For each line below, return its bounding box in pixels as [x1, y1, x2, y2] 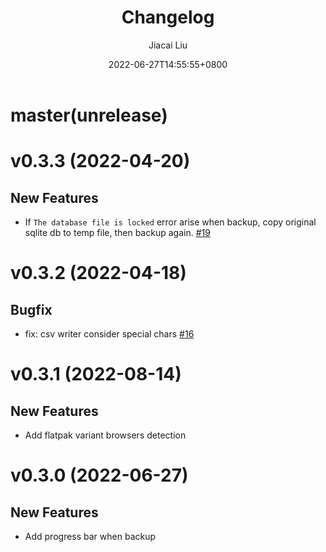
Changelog [121, 6, 215, 29]
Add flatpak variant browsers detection [24, 429, 187, 441]
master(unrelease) [10, 104, 168, 126]
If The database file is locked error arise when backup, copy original [24, 216, 317, 228]
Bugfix [10, 301, 53, 318]
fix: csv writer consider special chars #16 [24, 327, 195, 340]
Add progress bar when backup [24, 530, 157, 542]
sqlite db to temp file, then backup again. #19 [24, 226, 211, 238]
